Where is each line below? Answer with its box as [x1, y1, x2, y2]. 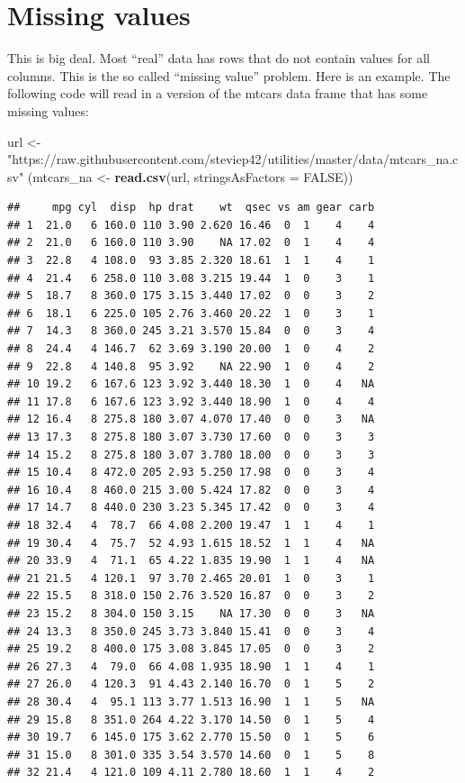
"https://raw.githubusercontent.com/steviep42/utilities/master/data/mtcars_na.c [7, 150, 459, 168]
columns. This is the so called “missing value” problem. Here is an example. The [7, 66, 451, 85]
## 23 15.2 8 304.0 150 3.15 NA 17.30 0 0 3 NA [7, 606, 375, 620]
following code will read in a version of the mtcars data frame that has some [7, 84, 428, 103]
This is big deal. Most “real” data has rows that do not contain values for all [7, 49, 430, 68]
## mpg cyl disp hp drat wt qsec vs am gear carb [7, 201, 375, 214]
